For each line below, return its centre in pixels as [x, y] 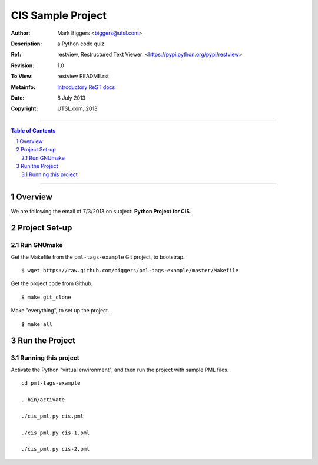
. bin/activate [43, 400]
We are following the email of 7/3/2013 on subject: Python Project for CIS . [101, 211]
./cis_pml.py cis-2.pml [56, 449]
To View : [22, 76]
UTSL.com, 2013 [77, 108]
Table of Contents [33, 130]
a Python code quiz [81, 44]
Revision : [23, 65]
